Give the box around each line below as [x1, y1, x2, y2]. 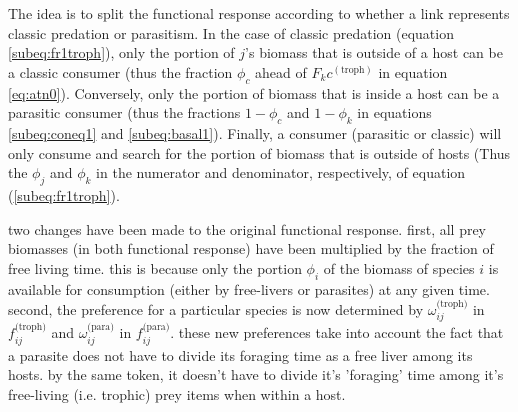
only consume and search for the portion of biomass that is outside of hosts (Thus [8, 142, 511, 163]
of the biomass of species [323, 257, 475, 278]
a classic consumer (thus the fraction [8, 61, 233, 82]
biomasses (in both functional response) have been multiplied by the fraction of [8, 238, 494, 259]
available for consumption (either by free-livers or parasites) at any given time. [8, 278, 490, 299]
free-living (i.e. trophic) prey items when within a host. [8, 383, 346, 404]
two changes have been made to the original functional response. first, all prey [8, 218, 487, 239]
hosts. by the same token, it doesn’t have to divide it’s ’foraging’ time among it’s [8, 364, 504, 385]
